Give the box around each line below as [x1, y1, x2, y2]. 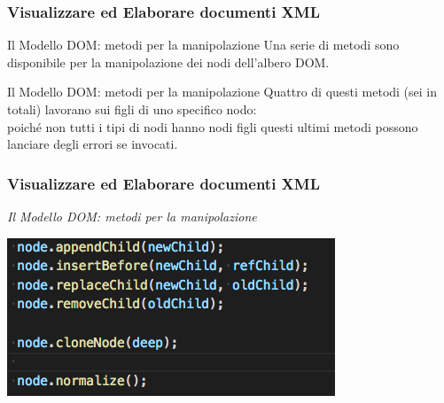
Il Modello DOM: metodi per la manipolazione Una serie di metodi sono [7, 35, 400, 54]
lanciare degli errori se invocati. [7, 135, 178, 153]
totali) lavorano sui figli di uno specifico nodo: [7, 100, 257, 118]
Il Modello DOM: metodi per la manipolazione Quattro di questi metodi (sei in [7, 82, 438, 101]
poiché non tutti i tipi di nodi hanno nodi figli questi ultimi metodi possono [7, 117, 418, 136]
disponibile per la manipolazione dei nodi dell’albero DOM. [7, 52, 330, 71]
